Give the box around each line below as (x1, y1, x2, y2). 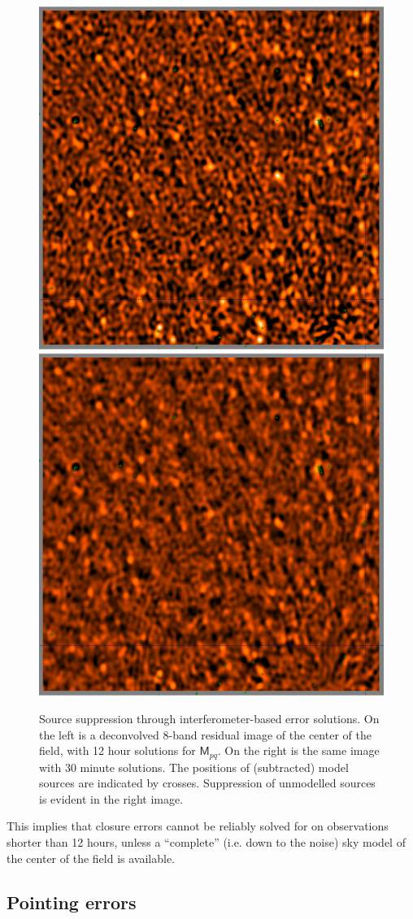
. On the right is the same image (217, 742, 380, 759)
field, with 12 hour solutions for (39, 742, 196, 759)
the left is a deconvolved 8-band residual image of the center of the (39, 726, 372, 743)
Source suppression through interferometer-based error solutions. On (39, 710, 380, 727)
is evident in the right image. (39, 790, 184, 807)
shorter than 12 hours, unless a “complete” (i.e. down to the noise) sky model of (7, 834, 406, 851)
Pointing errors (7, 889, 137, 914)
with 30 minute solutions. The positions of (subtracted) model (39, 758, 349, 775)
